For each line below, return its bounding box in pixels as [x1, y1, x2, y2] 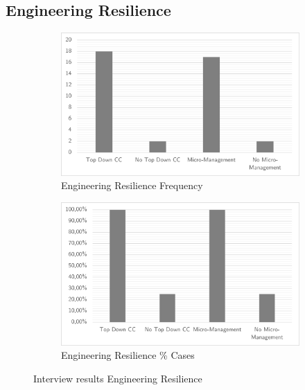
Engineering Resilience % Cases [61, 348, 195, 362]
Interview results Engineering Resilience [33, 371, 202, 385]
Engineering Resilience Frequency [61, 178, 203, 193]
